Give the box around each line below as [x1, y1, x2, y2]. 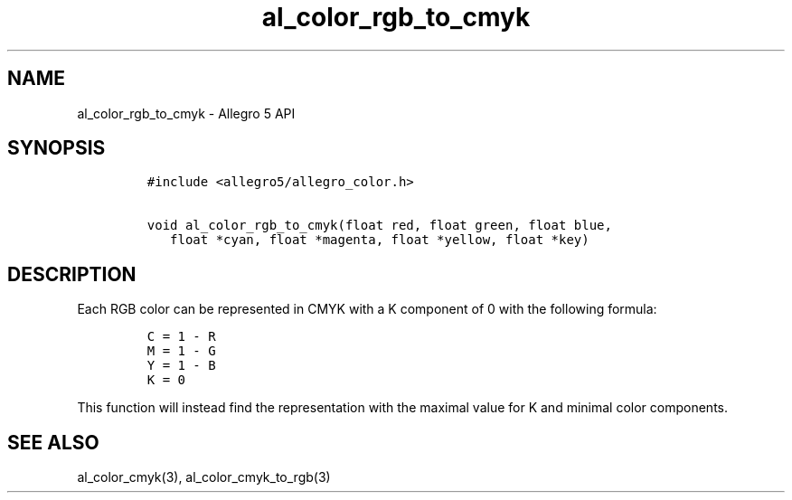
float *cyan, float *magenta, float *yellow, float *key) [170, 232, 589, 248]
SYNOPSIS [7, 137, 106, 160]
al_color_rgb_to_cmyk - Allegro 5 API [77, 105, 296, 121]
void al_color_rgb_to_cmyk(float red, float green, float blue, [146, 218, 612, 233]
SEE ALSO [7, 430, 99, 454]
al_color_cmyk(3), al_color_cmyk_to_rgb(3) [77, 469, 331, 486]
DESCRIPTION [7, 262, 137, 286]
